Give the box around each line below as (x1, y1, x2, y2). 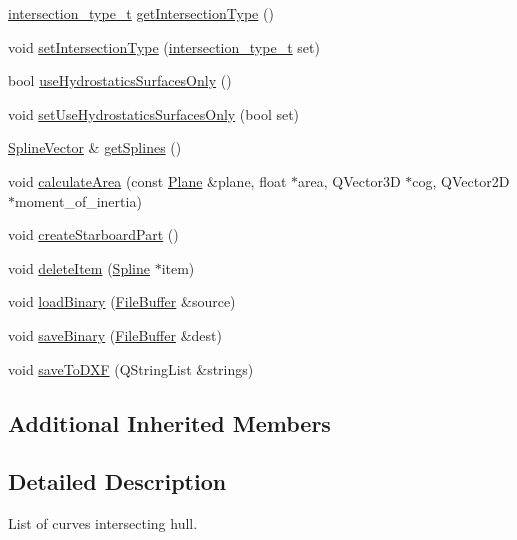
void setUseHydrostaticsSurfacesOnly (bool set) (8, 103, 300, 124)
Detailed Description (8, 466, 227, 497)
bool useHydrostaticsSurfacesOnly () (8, 70, 232, 91)
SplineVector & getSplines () (8, 137, 182, 158)
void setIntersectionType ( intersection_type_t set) (8, 36, 320, 57)
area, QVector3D (298, 170, 401, 191)
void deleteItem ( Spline (8, 257, 150, 278)
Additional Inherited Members (8, 407, 331, 438)
